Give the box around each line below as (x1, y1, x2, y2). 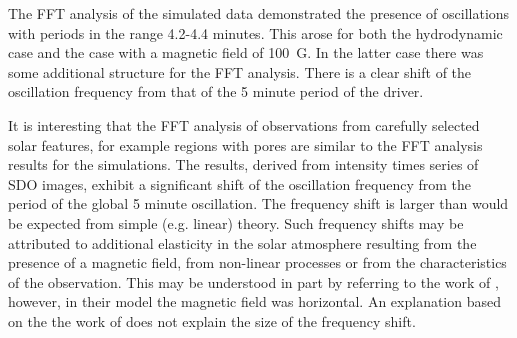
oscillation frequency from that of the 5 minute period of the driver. (8, 81, 424, 102)
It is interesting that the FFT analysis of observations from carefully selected (8, 114, 480, 135)
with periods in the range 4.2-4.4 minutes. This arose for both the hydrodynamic (8, 22, 503, 43)
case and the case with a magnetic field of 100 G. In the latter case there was (8, 42, 484, 63)
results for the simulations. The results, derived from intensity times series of (8, 154, 479, 175)
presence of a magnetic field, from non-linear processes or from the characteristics (8, 252, 507, 273)
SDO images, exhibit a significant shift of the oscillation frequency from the (8, 173, 471, 194)
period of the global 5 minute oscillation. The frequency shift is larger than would (8, 193, 509, 214)
